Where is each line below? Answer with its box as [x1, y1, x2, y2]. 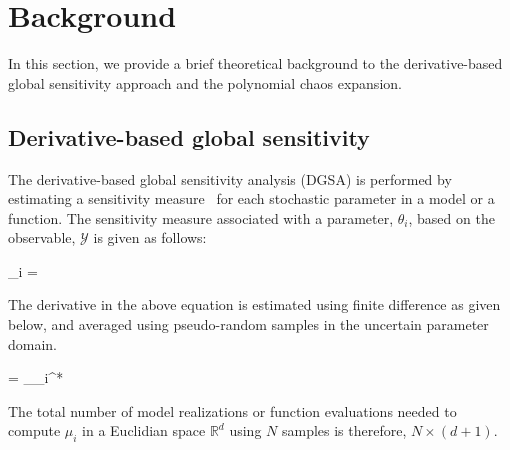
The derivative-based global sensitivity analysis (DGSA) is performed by [8, 168, 452, 189]
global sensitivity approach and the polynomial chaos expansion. [8, 72, 402, 93]
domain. [8, 333, 58, 354]
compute [8, 420, 61, 441]
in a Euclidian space [82, 420, 206, 441]
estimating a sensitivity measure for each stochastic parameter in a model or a [8, 188, 495, 209]
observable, [8, 227, 76, 248]
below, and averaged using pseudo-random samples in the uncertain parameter [8, 314, 489, 335]
